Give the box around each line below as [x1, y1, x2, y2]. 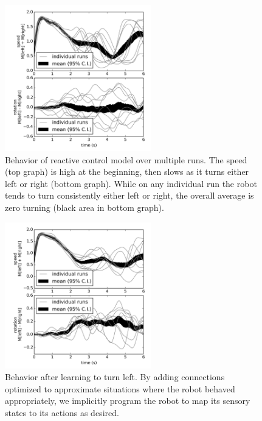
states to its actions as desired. [5, 406, 119, 419]
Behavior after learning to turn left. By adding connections [5, 370, 225, 383]
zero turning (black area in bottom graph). [5, 200, 164, 213]
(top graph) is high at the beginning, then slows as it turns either [5, 165, 249, 178]
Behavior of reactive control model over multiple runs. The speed [5, 153, 247, 166]
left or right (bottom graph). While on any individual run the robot [5, 177, 257, 189]
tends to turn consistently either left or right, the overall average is [5, 189, 254, 202]
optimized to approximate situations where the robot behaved [5, 382, 235, 395]
